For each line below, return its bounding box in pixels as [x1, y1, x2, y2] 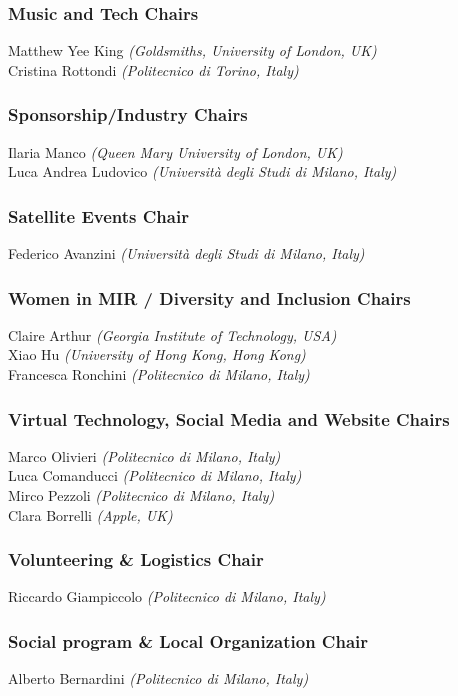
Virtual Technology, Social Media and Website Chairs [8, 406, 450, 431]
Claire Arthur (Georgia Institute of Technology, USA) [8, 324, 337, 345]
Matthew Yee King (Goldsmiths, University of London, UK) [8, 40, 377, 61]
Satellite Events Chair [8, 203, 189, 228]
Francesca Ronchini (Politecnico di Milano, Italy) [8, 364, 310, 385]
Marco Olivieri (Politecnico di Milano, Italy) [8, 445, 281, 466]
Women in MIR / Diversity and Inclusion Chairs [8, 285, 411, 310]
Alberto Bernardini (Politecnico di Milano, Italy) [8, 668, 309, 689]
